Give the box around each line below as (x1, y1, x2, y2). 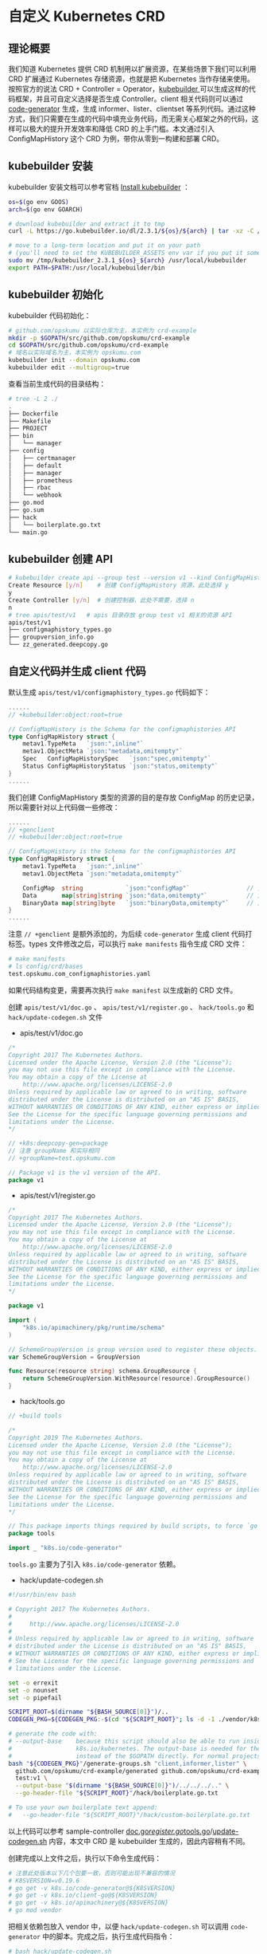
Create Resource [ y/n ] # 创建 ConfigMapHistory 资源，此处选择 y (8, 581, 229, 590)
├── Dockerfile (8, 410, 59, 418)
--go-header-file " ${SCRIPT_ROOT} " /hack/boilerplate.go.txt (15, 1789, 219, 1798)
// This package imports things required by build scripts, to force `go (8, 1522, 258, 1531)
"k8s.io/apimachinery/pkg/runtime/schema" (22, 1323, 165, 1331)
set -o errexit (8, 1679, 59, 1687)
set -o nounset (8, 1686, 59, 1694)
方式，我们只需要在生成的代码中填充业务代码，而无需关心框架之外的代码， (8, 114, 252, 124)
